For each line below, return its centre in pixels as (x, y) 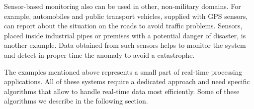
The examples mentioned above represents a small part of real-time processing (123, 71)
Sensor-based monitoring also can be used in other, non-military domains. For (123, 6)
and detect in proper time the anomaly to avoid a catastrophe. (99, 54)
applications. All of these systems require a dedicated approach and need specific (127, 81)
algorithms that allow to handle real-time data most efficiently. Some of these (122, 91)
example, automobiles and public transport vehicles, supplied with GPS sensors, (126, 16)
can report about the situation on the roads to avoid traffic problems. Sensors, (123, 26)
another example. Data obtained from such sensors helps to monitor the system (125, 45)
